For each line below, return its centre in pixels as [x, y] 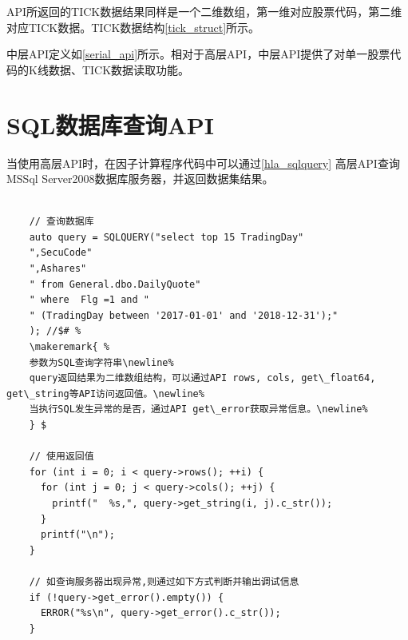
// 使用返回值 [61, 457]
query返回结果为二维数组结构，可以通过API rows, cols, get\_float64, [202, 378]
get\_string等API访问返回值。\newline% [105, 394]
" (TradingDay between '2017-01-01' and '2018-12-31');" [184, 315]
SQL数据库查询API [111, 124]
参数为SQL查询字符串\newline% [101, 362]
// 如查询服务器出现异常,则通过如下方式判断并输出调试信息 [164, 581]
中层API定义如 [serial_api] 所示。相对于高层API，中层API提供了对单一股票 [198, 54]
